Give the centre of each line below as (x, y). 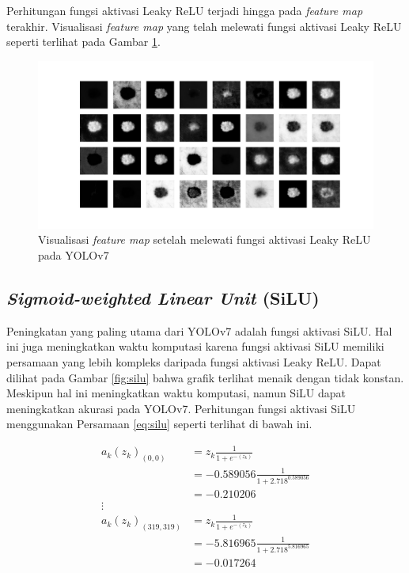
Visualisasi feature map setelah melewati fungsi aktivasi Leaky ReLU (204, 239)
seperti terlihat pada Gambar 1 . (83, 42)
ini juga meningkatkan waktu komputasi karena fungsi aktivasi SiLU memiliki (195, 346)
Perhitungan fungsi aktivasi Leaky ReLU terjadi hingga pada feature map (185, 10)
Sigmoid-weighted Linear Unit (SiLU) (163, 297)
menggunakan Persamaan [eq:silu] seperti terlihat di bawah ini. (159, 424)
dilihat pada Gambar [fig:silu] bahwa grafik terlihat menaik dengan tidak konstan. (205, 377)
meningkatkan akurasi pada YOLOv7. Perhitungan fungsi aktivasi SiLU (181, 408)
